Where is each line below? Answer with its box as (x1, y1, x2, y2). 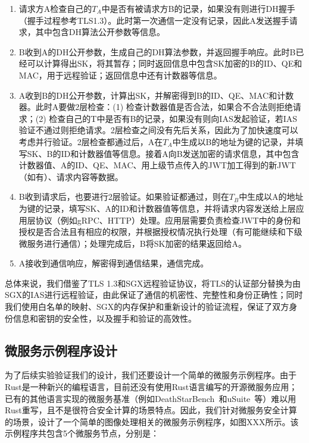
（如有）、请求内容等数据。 (18, 170, 123, 183)
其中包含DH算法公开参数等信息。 (35, 26, 165, 38)
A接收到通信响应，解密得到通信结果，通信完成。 (18, 257, 209, 269)
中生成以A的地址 (239, 190, 304, 203)
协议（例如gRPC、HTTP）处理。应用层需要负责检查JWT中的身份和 (35, 213, 301, 226)
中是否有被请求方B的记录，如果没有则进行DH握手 (101, 2, 295, 14)
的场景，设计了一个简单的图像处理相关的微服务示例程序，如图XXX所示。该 (5, 415, 299, 428)
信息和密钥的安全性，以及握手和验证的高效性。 (13, 312, 196, 324)
